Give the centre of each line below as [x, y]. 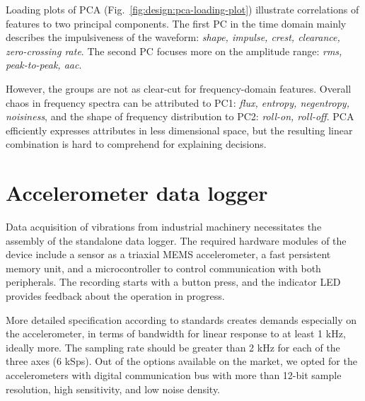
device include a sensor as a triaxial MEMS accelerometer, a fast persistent [168, 254]
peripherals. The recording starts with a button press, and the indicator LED [173, 282]
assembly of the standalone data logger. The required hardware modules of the [176, 240]
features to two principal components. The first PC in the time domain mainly [176, 23]
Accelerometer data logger [137, 193]
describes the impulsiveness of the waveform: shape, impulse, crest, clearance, [173, 37]
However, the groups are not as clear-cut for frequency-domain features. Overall [179, 88]
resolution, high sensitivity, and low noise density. [113, 389]
